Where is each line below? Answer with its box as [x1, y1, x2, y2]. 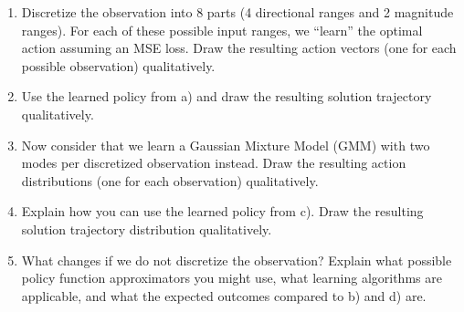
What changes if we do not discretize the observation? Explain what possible [21, 250, 452, 269]
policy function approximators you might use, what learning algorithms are [21, 268, 442, 287]
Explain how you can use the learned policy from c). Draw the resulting [21, 202, 424, 221]
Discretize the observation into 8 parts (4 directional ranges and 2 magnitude [21, 3, 454, 21]
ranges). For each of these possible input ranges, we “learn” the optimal [21, 20, 423, 39]
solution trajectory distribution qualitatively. [21, 219, 272, 238]
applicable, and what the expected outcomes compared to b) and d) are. [21, 286, 427, 305]
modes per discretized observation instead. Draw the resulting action [21, 153, 406, 172]
